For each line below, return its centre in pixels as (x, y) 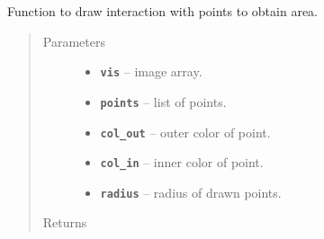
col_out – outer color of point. (185, 132)
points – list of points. (163, 101)
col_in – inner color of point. (182, 162)
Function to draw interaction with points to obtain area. (162, 11)
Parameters (74, 41)
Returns (65, 222)
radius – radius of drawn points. (191, 192)
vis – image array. (151, 71)
